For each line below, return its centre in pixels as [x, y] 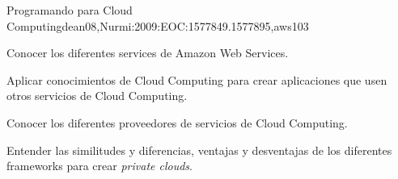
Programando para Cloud [70, 10]
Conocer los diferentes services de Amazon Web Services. [148, 53]
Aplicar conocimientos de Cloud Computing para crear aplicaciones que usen [197, 79]
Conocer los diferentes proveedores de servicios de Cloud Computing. [177, 122]
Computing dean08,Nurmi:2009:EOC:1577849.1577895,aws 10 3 [158, 25]
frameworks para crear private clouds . [99, 166]
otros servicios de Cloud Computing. [97, 96]
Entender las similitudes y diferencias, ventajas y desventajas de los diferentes [199, 150]
